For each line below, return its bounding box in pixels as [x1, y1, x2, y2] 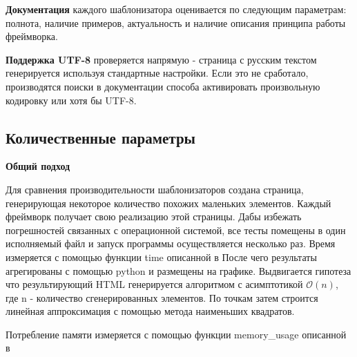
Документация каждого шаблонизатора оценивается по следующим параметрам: [6, 2, 347, 16]
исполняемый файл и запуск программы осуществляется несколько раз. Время [6, 236, 336, 251]
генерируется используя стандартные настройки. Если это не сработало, [6, 66, 309, 80]
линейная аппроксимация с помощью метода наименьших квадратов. [6, 304, 295, 318]
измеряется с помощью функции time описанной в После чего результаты [6, 249, 317, 264]
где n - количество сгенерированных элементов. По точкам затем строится [6, 290, 318, 305]
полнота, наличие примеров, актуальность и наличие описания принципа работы [6, 15, 346, 30]
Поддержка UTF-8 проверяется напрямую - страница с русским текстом [6, 52, 317, 66]
